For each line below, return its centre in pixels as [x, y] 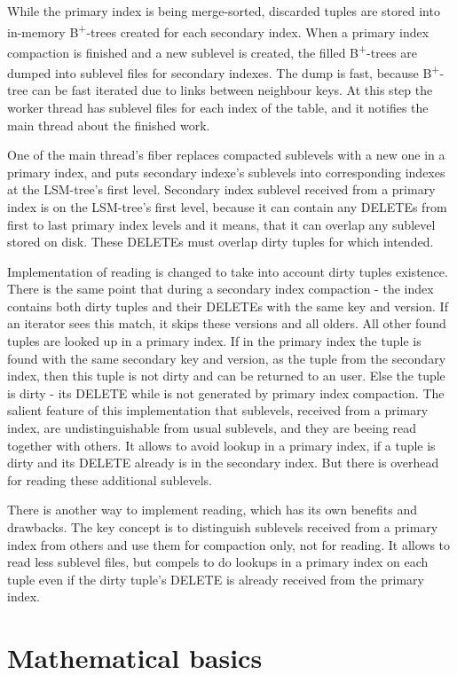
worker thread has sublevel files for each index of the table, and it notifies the [218, 107]
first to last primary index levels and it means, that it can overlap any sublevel [221, 224]
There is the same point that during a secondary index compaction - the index [221, 289]
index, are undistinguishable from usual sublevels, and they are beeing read [212, 428]
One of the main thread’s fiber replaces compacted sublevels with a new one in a [226, 155]
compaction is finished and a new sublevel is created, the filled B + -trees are [213, 51]
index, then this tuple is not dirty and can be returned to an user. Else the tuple [226, 376]
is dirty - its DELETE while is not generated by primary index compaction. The [226, 392]
